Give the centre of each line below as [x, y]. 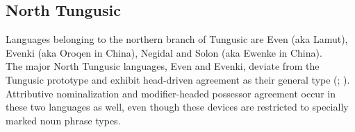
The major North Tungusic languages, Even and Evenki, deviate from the [163, 66]
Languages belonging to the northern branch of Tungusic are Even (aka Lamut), [177, 39]
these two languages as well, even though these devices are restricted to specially [177, 107]
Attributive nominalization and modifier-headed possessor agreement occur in [171, 93]
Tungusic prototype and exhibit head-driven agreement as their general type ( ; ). [178, 79]
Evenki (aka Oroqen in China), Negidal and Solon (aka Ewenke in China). [164, 52]
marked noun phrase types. [63, 120]
